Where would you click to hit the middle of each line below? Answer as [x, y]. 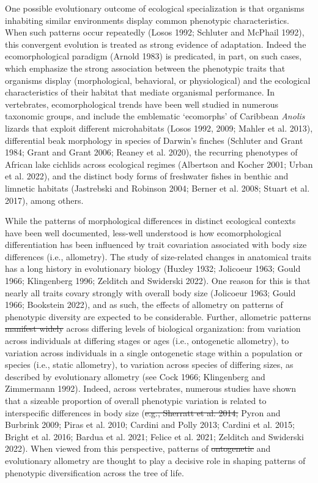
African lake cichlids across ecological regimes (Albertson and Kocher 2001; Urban [159, 164]
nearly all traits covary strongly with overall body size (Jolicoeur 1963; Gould [150, 292]
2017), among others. [44, 200]
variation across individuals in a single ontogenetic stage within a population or [154, 352]
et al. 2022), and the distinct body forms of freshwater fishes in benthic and [147, 176]
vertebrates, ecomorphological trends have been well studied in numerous [142, 104]
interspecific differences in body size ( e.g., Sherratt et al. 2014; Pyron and [143, 412]
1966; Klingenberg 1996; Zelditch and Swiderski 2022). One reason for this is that [158, 281]
